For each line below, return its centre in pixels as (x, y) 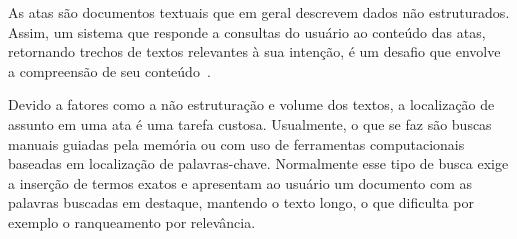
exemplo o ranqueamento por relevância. (132, 221)
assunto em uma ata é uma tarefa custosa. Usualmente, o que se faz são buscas (250, 123)
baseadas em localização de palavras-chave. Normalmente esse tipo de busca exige (258, 163)
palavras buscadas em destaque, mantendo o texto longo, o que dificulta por (241, 202)
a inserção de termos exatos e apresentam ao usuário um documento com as (240, 182)
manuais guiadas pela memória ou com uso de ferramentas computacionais (236, 143)
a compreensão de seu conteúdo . (109, 70)
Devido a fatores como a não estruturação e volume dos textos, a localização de (251, 104)
